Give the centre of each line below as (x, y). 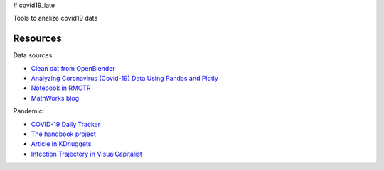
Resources (37, 39)
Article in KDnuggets (61, 144)
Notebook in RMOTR (61, 88)
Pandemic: (29, 111)
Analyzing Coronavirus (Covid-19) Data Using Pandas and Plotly (124, 79)
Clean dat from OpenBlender (73, 68)
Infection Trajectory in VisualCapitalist (86, 154)
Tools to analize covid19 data (55, 18)
